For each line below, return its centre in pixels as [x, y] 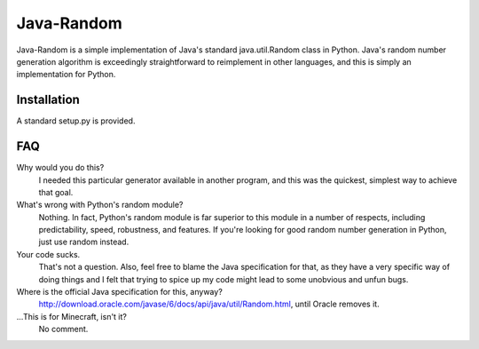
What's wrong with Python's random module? [100, 205]
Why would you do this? [60, 168]
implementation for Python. [66, 75]
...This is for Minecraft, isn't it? [72, 316]
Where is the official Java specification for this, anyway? [120, 292]
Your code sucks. [48, 254]
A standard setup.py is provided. [76, 121]
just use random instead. [84, 242]
